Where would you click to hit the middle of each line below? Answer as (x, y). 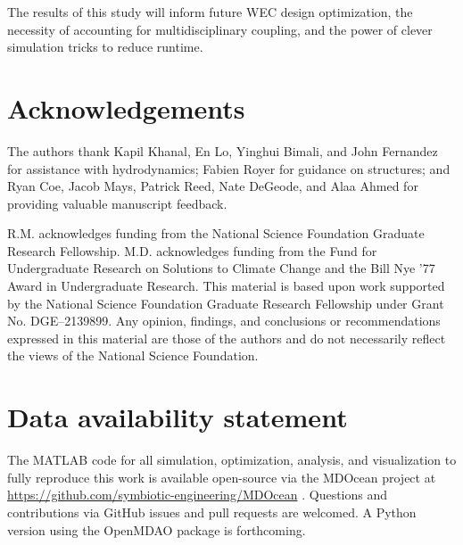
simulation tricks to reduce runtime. (105, 47)
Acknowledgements (126, 107)
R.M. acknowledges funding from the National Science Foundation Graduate (216, 233)
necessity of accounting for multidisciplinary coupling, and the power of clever (220, 29)
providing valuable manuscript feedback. (117, 203)
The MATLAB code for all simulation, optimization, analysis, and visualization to (232, 460)
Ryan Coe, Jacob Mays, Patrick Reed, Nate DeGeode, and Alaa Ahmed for (213, 186)
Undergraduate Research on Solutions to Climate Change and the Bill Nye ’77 (221, 268)
